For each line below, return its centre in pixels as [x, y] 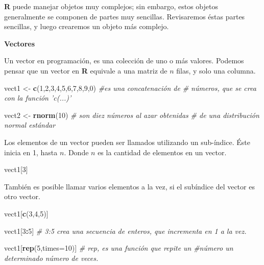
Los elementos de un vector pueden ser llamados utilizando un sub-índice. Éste [127, 142]
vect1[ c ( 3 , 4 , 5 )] [26, 213]
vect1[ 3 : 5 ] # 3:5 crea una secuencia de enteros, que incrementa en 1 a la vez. [125, 231]
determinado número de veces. [51, 258]
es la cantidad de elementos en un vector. [162, 152]
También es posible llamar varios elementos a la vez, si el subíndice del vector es [129, 186]
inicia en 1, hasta [31, 152]
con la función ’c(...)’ [38, 98]
